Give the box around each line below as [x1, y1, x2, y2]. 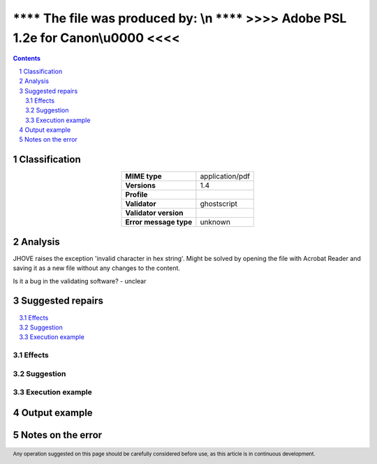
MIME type [125, 172, 162, 181]
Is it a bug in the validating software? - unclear [13, 276, 147, 285]
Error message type [125, 217, 193, 227]
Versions [125, 181, 156, 190]
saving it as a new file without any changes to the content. [13, 264, 181, 272]
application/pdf [200, 172, 251, 181]
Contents [13, 54, 41, 63]
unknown [200, 217, 230, 227]
